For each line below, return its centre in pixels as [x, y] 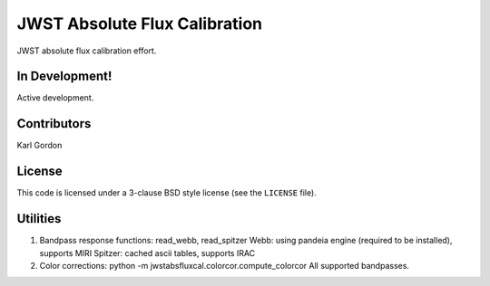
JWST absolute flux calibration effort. [87, 51]
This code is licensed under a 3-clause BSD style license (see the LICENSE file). [167, 193]
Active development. [55, 98]
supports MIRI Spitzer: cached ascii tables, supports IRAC [147, 253]
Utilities [39, 219]
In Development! [64, 76]
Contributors [54, 124]
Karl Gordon [39, 146]
